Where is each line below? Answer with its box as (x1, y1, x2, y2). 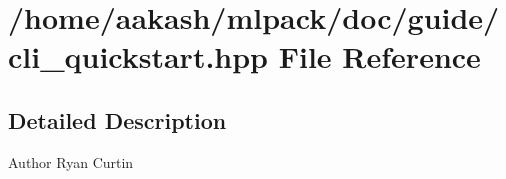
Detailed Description (8, 104, 227, 135)
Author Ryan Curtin (8, 151, 134, 172)
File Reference (278, 36, 481, 77)
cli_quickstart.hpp (8, 36, 269, 77)
